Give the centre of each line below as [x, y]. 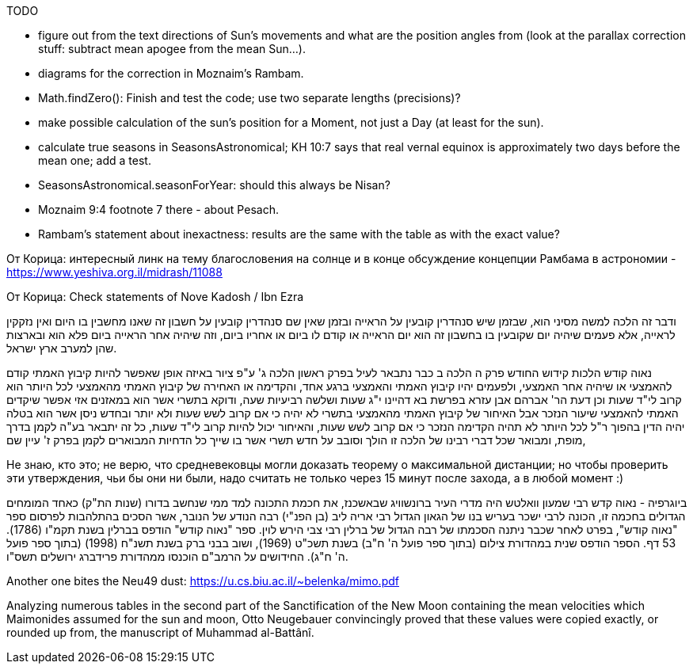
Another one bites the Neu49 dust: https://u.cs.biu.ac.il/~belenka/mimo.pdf [203, 581]
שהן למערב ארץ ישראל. [62, 348]
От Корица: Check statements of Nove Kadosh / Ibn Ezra [155, 297]
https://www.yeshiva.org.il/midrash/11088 [114, 272]
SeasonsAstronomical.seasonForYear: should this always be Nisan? [214, 185]
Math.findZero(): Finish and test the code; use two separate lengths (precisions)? [249, 98]
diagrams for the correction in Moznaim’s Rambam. [171, 73]
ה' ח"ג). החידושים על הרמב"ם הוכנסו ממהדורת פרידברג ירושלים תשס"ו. [177, 556]
